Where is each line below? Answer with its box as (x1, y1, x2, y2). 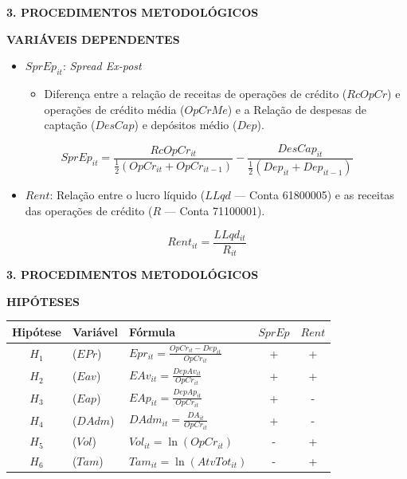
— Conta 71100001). (164, 202, 265, 219)
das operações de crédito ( (25, 202, 153, 219)
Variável (72, 323, 118, 340)
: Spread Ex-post (62, 57, 142, 74)
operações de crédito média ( (44, 100, 185, 117)
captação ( (44, 116, 96, 133)
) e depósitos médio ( (134, 116, 237, 133)
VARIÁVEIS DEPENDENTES (6, 30, 180, 47)
